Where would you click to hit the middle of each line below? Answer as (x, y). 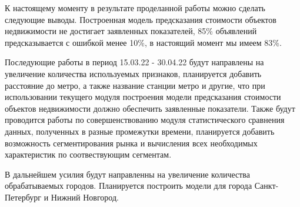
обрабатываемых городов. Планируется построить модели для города (129, 186)
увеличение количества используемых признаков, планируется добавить (133, 73)
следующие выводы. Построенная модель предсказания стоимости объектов (141, 19)
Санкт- (266, 186)
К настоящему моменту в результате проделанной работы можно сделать (135, 8)
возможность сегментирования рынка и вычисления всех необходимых (131, 143)
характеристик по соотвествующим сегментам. (88, 154)
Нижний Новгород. (85, 197)
